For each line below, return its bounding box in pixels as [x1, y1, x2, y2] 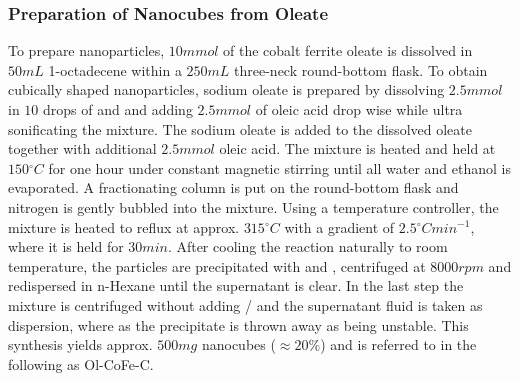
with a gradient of [284, 216, 395, 237]
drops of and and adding [43, 99, 193, 119]
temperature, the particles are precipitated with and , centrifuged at [8, 255, 426, 276]
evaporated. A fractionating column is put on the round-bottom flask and [8, 177, 459, 198]
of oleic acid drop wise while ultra [255, 99, 463, 119]
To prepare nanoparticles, [8, 40, 165, 61]
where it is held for [8, 236, 124, 257]
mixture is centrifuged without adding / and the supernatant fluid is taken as [8, 294, 483, 315]
